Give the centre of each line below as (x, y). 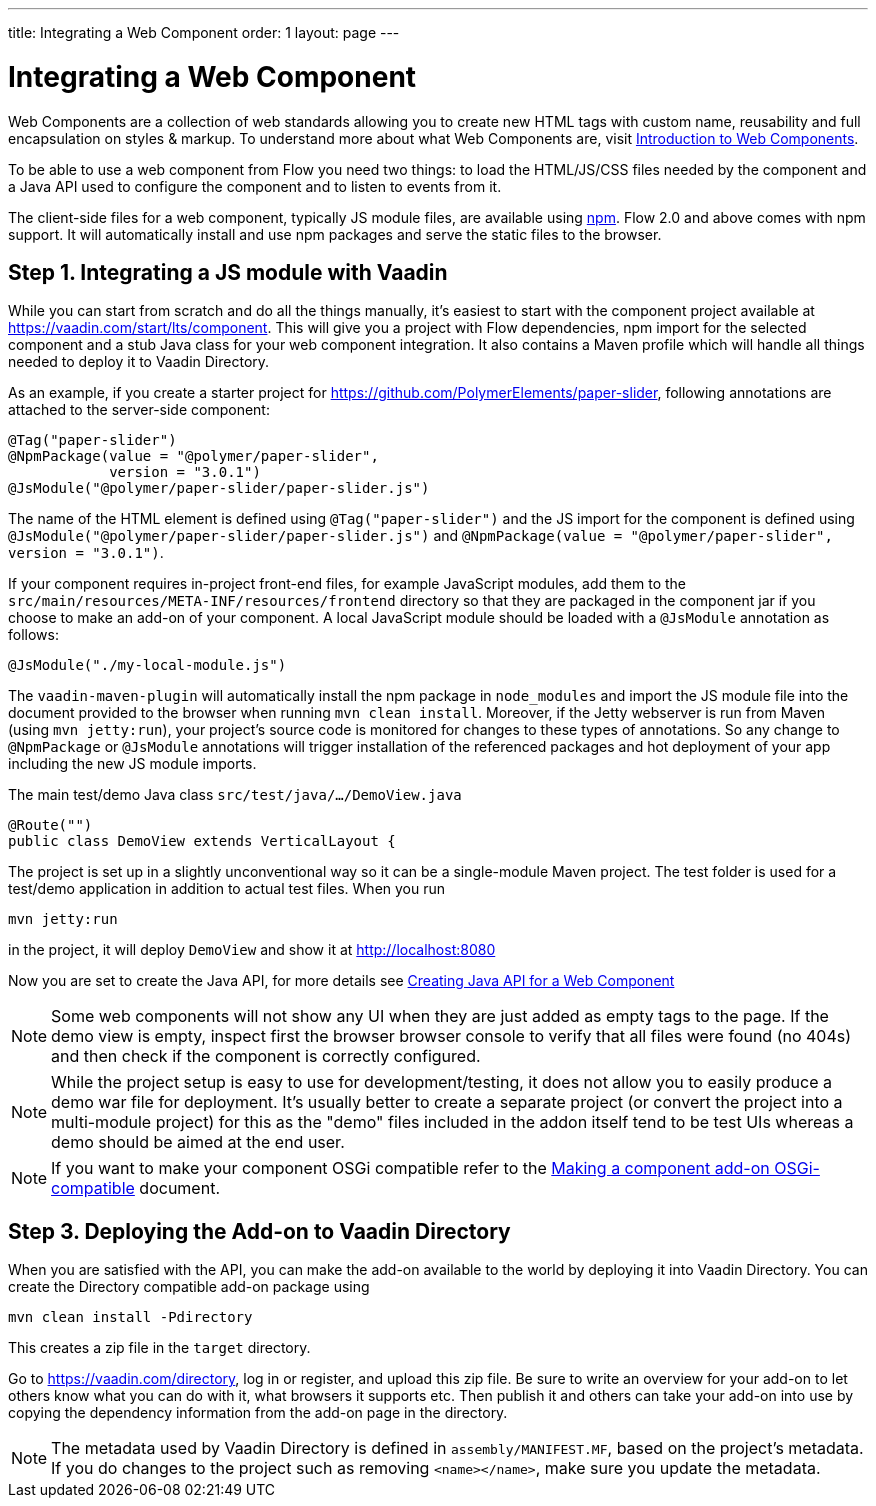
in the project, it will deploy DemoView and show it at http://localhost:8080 (252, 950)
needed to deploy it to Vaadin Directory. (139, 362)
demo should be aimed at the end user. (198, 1142)
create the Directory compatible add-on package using (189, 1287)
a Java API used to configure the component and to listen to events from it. (255, 186)
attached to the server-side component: (139, 410)
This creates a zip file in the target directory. (159, 1348)
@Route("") (50, 825)
